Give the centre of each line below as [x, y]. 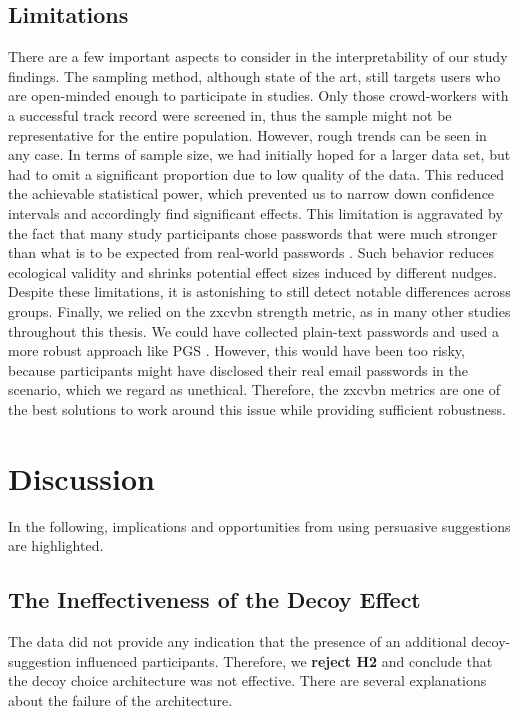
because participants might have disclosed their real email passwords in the [238, 369]
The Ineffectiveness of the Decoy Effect [214, 599]
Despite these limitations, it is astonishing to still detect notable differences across [259, 291]
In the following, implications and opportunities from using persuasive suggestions [259, 525]
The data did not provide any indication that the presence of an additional [237, 641]
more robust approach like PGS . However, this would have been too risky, [236, 350]
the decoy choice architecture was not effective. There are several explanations [247, 680]
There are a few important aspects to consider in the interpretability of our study [258, 56]
